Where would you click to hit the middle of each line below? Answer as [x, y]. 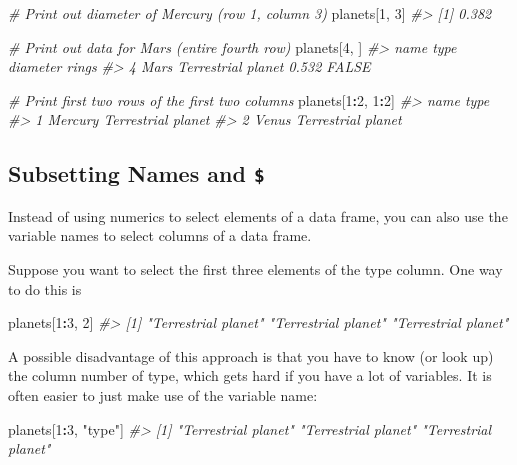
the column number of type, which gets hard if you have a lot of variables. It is [250, 375]
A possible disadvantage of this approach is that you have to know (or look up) [251, 355]
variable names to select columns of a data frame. [160, 235]
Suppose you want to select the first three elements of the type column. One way [255, 268]
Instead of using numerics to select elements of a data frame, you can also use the [258, 215]
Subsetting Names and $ [136, 173]
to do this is [45, 288]
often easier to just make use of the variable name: [163, 394]
